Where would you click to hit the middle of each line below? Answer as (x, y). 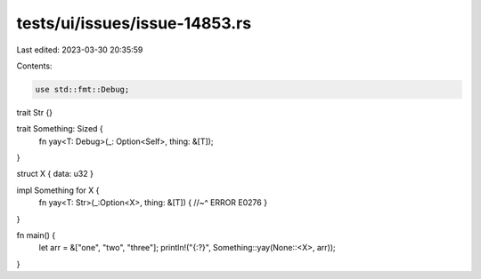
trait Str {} (35, 112)
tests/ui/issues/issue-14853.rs (134, 23)
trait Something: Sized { (60, 129)
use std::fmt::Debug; (82, 89)
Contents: (34, 66)
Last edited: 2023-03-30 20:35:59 (80, 50)
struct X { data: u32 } (55, 174)
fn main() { (36, 235)
